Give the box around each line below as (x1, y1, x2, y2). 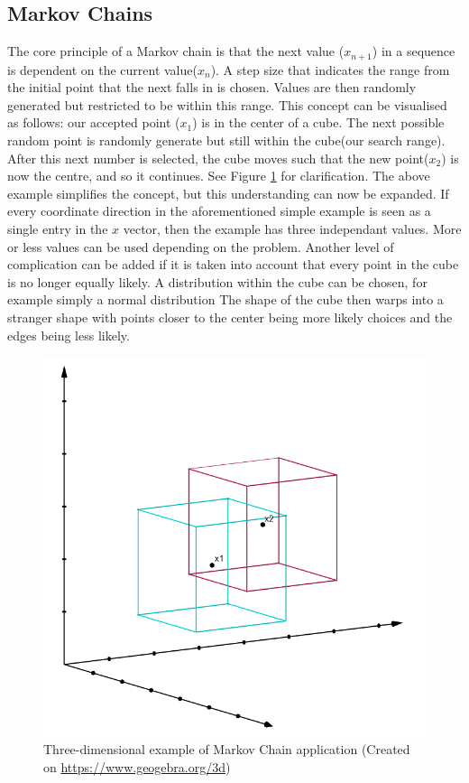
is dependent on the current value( (7, 60, 198, 79)
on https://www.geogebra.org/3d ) (43, 757, 231, 776)
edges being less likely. (7, 325, 130, 344)
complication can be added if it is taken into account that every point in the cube (7, 255, 459, 274)
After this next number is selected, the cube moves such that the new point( (7, 148, 429, 167)
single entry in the (7, 219, 108, 238)
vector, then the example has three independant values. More (123, 219, 462, 238)
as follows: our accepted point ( (7, 113, 180, 132)
